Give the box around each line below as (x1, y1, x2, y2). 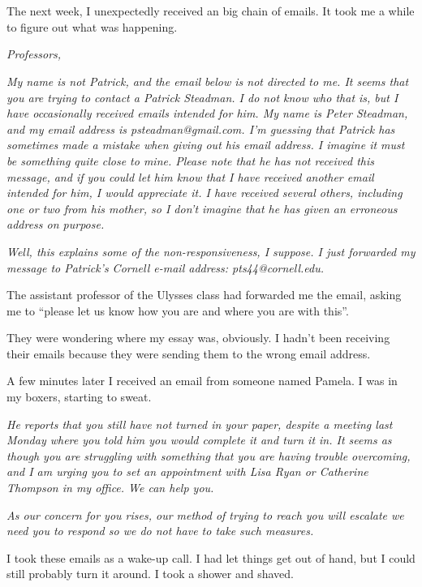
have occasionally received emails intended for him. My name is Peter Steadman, (6, 105, 408, 122)
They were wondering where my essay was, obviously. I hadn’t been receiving (6, 329, 390, 346)
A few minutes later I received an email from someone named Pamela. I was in (6, 372, 398, 389)
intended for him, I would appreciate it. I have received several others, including (6, 184, 403, 201)
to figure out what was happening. (6, 18, 178, 35)
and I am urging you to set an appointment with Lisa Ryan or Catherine (6, 463, 368, 480)
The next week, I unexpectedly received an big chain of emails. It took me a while (6, 2, 415, 19)
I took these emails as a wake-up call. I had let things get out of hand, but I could (6, 549, 416, 566)
